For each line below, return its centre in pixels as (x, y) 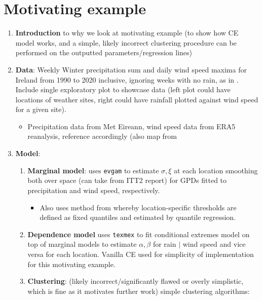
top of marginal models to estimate (82, 244)
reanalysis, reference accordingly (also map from (102, 136)
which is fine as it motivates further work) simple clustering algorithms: (139, 291)
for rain (164, 244)
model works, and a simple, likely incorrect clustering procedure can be (126, 42)
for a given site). (41, 109)
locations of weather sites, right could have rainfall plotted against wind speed (137, 99)
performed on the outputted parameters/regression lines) (104, 52)
